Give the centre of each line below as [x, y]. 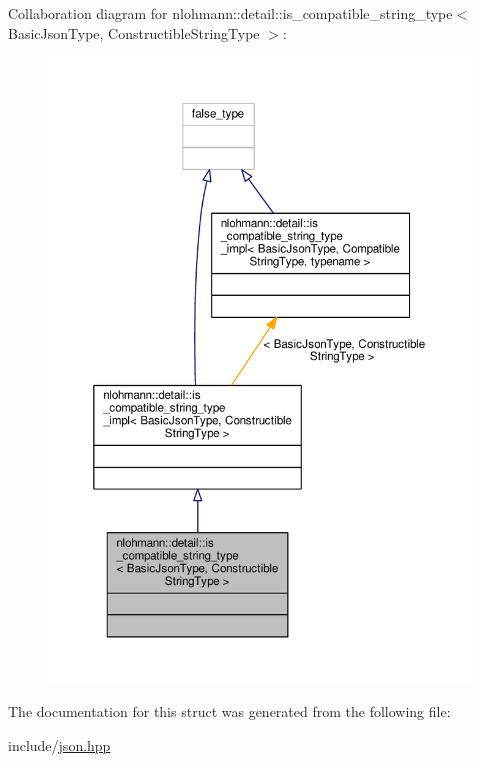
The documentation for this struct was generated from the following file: [229, 711]
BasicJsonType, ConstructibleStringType [134, 32]
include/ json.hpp [59, 744]
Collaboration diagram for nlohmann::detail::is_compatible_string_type [230, 13]
